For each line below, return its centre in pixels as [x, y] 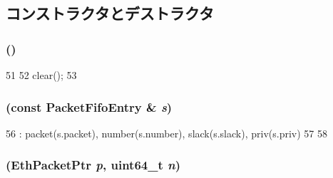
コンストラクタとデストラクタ [110, 13]
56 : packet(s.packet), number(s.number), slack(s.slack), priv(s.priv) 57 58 [166, 133]
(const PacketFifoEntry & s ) [89, 106]
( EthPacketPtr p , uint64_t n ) [93, 165]
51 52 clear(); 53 [41, 75]
